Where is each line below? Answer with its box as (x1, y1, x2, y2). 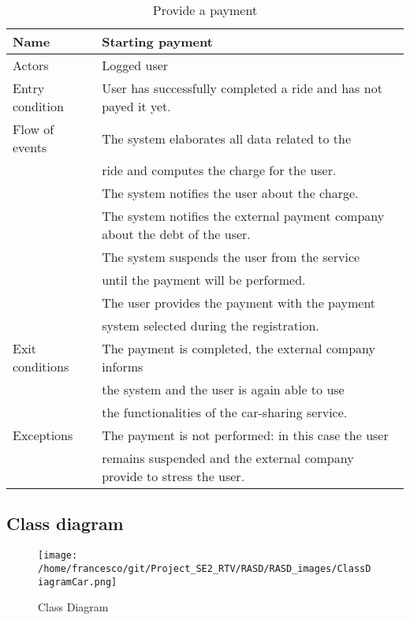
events (13, 138, 47, 156)
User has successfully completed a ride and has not (102, 79, 382, 97)
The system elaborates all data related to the (102, 129, 352, 148)
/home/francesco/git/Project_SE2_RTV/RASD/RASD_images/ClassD (38, 562, 371, 574)
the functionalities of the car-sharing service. (102, 403, 348, 421)
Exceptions (13, 426, 73, 444)
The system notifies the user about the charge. (102, 184, 359, 202)
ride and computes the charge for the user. (102, 161, 337, 179)
